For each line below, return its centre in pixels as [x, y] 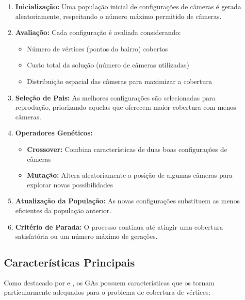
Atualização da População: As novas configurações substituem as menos [127, 201]
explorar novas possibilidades [70, 184]
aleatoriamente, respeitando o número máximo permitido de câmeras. [118, 16]
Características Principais [69, 262]
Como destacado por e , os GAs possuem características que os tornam [109, 282]
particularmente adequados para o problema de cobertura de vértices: [107, 292]
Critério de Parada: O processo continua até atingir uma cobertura [119, 226]
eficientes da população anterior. [63, 210]
